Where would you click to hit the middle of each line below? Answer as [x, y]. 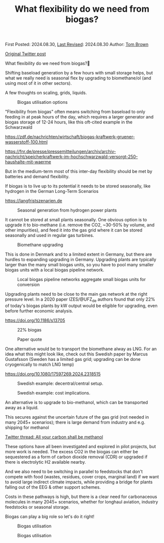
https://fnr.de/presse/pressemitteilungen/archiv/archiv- [61, 152]
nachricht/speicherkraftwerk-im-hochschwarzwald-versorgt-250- [72, 157]
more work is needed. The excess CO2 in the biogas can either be [72, 451]
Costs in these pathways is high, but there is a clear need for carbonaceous [81, 496]
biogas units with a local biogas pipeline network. [55, 270]
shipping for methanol [27, 427]
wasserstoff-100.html [26, 142]
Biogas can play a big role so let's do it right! [50, 516]
